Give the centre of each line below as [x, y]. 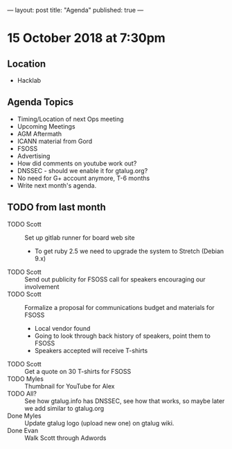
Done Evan [23, 430]
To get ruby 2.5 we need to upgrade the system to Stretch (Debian [129, 251]
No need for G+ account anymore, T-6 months [83, 178]
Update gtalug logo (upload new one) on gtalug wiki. [99, 423]
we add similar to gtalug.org [64, 408]
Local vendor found [62, 328]
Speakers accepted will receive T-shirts [91, 350]
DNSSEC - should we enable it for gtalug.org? [82, 170]
